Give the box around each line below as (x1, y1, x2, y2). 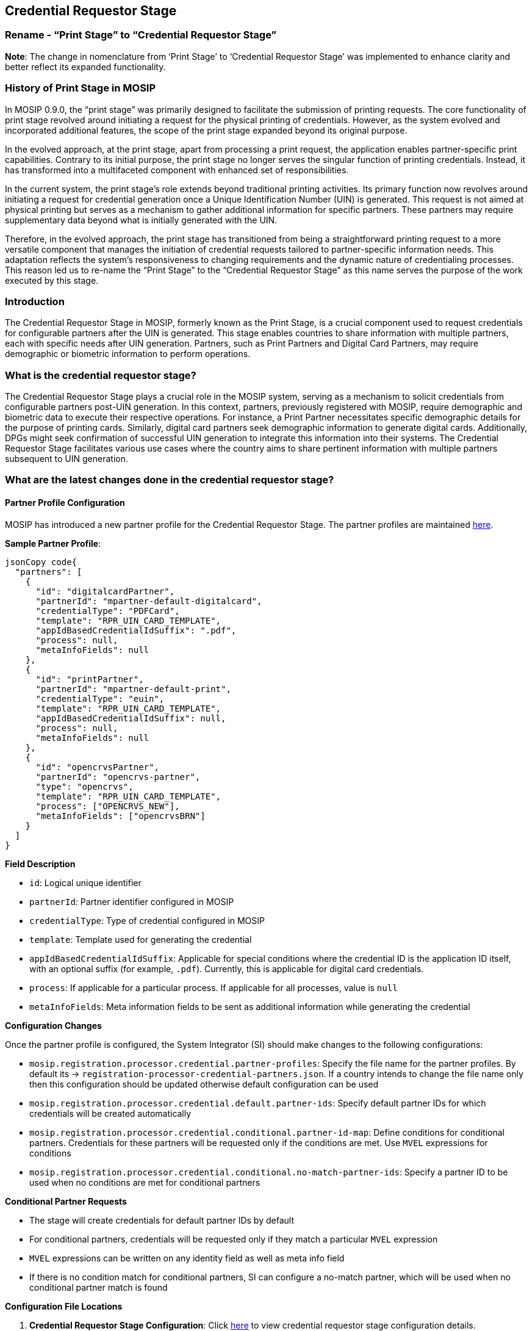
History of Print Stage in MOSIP (5, 82, 156, 95)
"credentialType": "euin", (35, 693, 165, 704)
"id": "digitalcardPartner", (35, 586, 175, 596)
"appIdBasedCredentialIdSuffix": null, (35, 713, 226, 723)
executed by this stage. (5, 275, 99, 286)
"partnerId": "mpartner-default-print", (35, 684, 231, 694)
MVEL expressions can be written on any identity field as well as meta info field (29, 1252, 345, 1263)
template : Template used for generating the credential (29, 934, 252, 945)
